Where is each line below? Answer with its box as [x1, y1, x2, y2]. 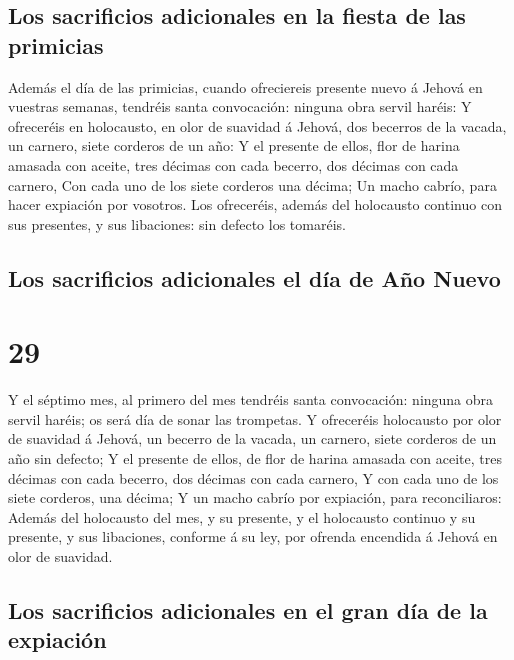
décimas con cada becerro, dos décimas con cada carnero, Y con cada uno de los [8, 467, 499, 488]
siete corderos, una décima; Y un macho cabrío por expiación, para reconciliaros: [8, 487, 502, 508]
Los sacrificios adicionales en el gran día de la [8, 594, 488, 625]
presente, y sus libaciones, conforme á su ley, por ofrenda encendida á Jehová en [8, 526, 498, 547]
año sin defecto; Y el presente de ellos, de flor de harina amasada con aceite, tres [8, 448, 502, 469]
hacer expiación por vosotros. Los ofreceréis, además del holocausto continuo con [8, 194, 502, 215]
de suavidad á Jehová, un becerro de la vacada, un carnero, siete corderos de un [8, 428, 497, 449]
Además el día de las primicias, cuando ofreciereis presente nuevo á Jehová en [8, 76, 483, 97]
